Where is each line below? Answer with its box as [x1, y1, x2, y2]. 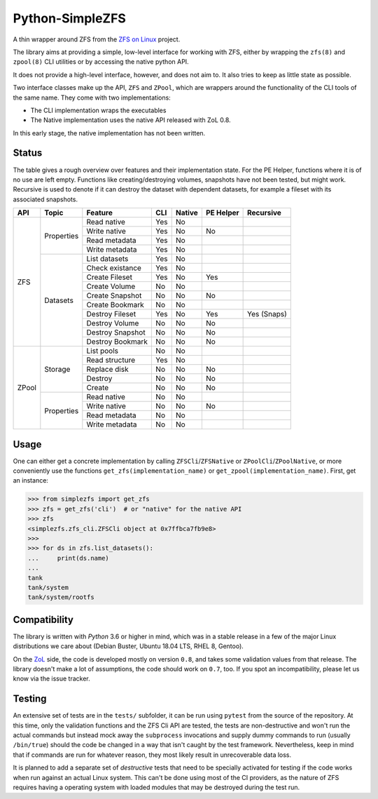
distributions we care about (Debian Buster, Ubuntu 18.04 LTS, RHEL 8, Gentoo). [13, 642, 244, 650]
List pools [86, 346, 119, 356]
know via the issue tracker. [13, 674, 90, 683]
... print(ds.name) [27, 554, 110, 562]
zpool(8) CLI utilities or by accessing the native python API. [13, 58, 189, 66]
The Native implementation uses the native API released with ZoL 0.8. [30, 116, 231, 124]
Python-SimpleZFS [13, 11, 126, 26]
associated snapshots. [13, 195, 78, 203]
